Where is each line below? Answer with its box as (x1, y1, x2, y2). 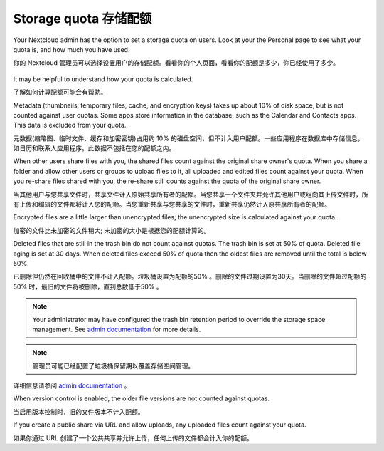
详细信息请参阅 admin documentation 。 (13, 381, 131, 390)
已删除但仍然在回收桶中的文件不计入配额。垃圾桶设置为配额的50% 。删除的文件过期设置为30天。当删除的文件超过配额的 (13, 272, 367, 281)
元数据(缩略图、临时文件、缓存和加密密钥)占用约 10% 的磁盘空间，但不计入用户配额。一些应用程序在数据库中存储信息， (13, 134, 364, 142)
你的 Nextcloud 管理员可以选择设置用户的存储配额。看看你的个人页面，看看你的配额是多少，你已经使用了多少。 (13, 58, 340, 67)
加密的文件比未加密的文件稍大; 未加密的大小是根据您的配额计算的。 (13, 226, 210, 234)
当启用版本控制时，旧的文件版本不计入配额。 (13, 407, 144, 416)
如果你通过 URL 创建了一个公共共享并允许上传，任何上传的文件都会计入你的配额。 (13, 433, 254, 442)
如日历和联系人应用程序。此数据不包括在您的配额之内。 (13, 144, 176, 152)
